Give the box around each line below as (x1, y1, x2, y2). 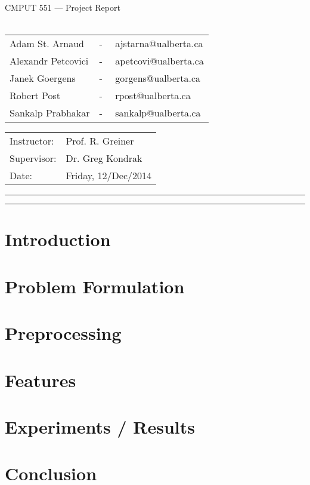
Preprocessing (5, 321, 122, 345)
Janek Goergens (10, 71, 76, 85)
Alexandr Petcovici (10, 54, 89, 68)
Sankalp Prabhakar (10, 106, 90, 120)
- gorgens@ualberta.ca (99, 71, 201, 85)
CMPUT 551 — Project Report (5, 1, 120, 13)
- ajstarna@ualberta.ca (99, 36, 203, 51)
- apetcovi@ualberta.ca (99, 54, 204, 68)
